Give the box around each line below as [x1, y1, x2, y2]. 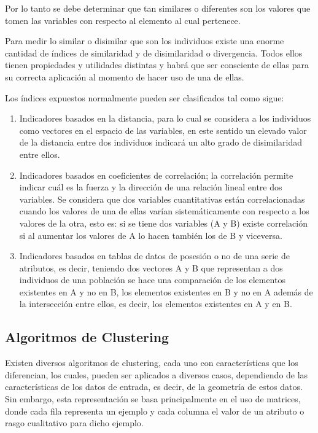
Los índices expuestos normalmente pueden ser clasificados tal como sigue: [5, 91, 284, 104]
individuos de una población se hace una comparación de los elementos [19, 273, 285, 286]
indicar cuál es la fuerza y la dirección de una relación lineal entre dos [19, 181, 282, 193]
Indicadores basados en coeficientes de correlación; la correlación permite [19, 168, 293, 181]
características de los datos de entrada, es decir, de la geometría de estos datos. [5, 380, 303, 393]
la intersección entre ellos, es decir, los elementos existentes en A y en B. [19, 297, 292, 310]
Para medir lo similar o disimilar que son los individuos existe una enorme [5, 34, 284, 47]
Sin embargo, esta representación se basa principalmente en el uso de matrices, [5, 392, 301, 405]
